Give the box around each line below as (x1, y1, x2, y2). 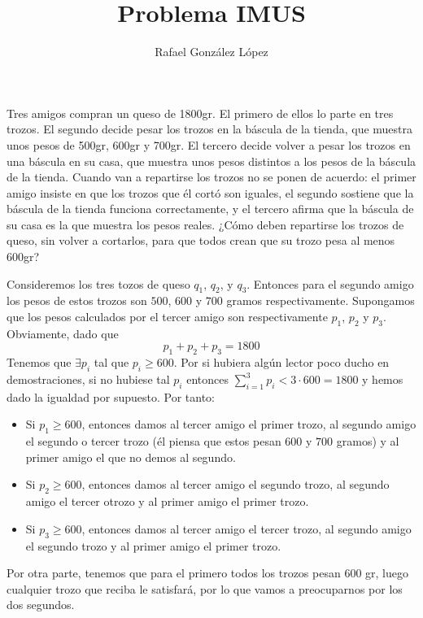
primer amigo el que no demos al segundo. (25, 448, 236, 465)
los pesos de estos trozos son (7, 292, 147, 309)
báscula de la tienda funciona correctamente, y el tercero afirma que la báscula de (7, 200, 414, 217)
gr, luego (365, 564, 408, 581)
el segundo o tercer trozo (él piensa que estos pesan (25, 433, 281, 450)
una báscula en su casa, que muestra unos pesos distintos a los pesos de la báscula (7, 152, 416, 169)
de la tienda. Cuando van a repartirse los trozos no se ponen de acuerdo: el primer (7, 168, 416, 185)
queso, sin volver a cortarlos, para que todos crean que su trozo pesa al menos (7, 232, 395, 249)
